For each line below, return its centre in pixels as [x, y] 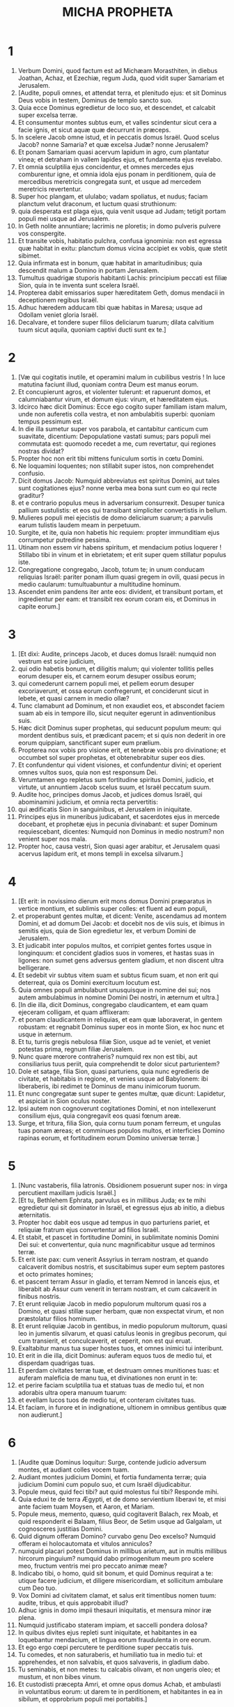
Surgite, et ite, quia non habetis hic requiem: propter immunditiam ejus [119, 532]
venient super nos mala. [53, 839]
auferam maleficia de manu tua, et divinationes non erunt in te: [108, 1378]
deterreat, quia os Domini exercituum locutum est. [90, 982]
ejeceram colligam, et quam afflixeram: [74, 1012]
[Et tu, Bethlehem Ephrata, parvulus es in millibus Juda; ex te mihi [112, 1200]
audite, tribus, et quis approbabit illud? [73, 1603]
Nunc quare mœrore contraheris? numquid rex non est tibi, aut [108, 1057]
